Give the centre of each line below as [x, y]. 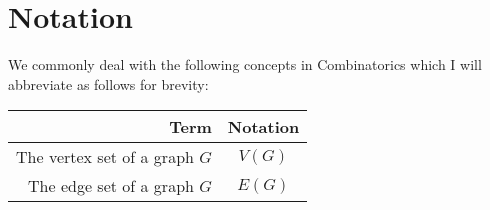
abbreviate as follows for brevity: [108, 83]
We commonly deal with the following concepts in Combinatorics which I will [245, 64]
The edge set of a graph [111, 186]
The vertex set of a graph [105, 157]
